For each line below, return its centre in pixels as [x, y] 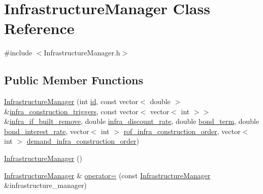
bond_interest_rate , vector [47, 131]
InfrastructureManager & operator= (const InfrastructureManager [107, 175]
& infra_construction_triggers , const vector [71, 111]
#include [18, 53]
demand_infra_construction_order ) [83, 141]
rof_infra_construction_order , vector [182, 131]
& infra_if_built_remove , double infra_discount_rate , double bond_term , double [132, 121]
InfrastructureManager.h [82, 53]
